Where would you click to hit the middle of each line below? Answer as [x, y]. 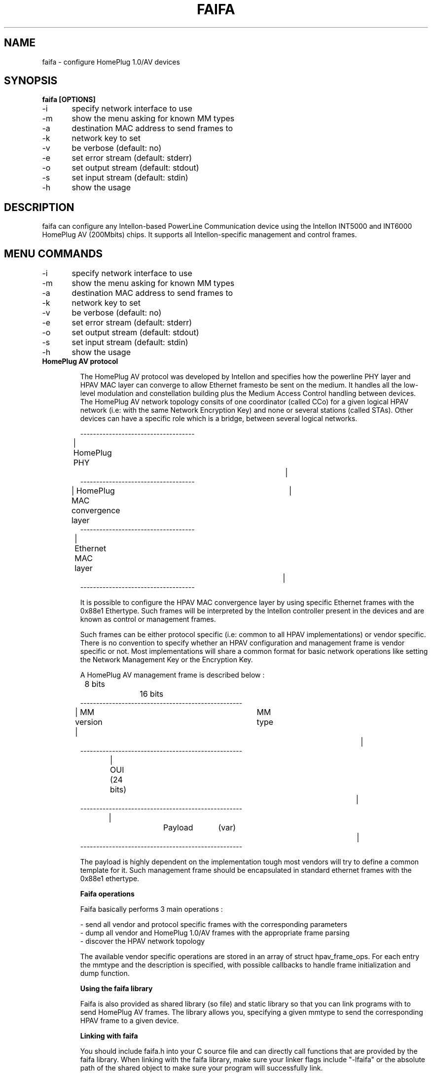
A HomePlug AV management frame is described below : [172, 675]
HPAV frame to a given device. [129, 1021]
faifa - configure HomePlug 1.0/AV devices [111, 62]
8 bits [95, 684]
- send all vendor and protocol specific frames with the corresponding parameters [214, 925]
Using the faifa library [116, 989]
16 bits [152, 694]
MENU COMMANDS [54, 253]
